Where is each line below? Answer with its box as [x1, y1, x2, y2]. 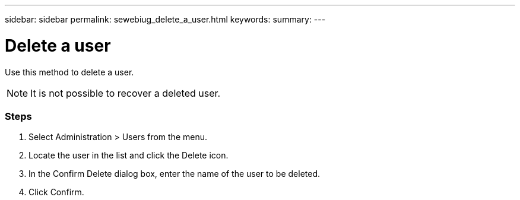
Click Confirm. [28, 187, 84, 198]
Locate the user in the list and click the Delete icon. [28, 150, 229, 161]
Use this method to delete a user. [5, 66, 134, 77]
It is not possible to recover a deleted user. [30, 87, 221, 99]
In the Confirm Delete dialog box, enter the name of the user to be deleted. [28, 169, 320, 179]
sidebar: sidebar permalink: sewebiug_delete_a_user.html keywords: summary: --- [5, 14, 326, 24]
